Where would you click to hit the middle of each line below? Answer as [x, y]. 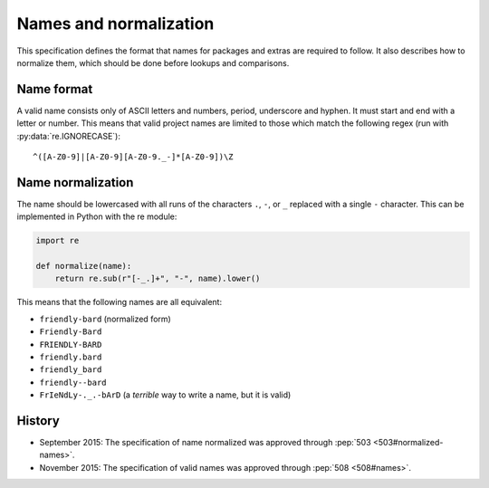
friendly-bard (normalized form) [105, 319]
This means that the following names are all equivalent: [119, 302]
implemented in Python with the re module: [97, 216]
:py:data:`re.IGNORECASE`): [69, 136]
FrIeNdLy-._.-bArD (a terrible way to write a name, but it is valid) [165, 395]
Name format [55, 89]
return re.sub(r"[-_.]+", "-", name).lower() [158, 279]
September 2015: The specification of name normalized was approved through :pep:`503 [205, 443]
